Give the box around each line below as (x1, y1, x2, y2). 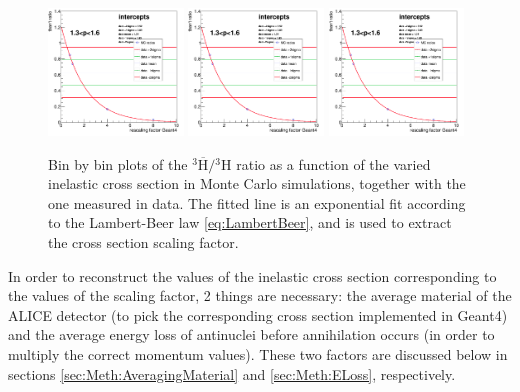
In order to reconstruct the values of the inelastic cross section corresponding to (8, 265, 497, 286)
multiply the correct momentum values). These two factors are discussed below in (8, 343, 508, 364)
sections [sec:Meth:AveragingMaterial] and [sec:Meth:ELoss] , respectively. (8, 363, 456, 384)
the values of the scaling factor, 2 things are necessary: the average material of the (8, 285, 512, 306)
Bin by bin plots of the (48, 153, 188, 174)
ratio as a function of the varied (236, 153, 431, 174)
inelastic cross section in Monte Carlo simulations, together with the (48, 173, 466, 194)
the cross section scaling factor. (48, 231, 239, 252)
